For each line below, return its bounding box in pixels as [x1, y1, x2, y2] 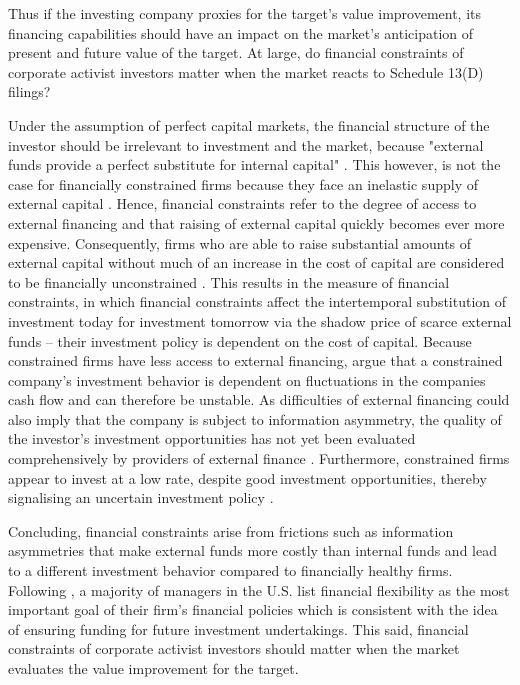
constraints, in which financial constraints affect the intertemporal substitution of [8, 291, 507, 312]
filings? [8, 81, 51, 102]
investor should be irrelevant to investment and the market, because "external [8, 134, 484, 155]
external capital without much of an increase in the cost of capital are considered [8, 252, 505, 273]
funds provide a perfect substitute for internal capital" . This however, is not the [8, 154, 501, 175]
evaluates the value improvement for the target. [8, 658, 299, 678]
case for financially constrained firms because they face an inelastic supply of [8, 173, 478, 194]
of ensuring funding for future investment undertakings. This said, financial [8, 618, 469, 639]
